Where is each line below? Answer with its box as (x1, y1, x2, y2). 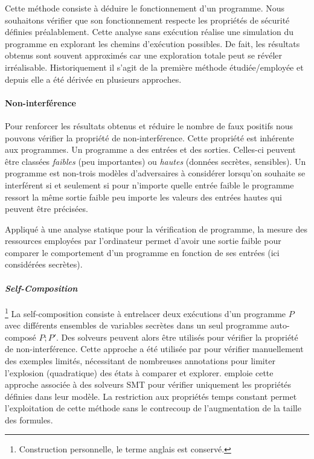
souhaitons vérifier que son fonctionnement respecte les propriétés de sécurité (5, 13, 290, 26)
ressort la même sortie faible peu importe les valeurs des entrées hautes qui (5, 190, 282, 203)
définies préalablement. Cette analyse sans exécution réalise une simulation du (5, 25, 294, 38)
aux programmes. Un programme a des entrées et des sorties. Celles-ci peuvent (5, 143, 296, 156)
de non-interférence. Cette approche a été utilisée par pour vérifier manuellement (5, 342, 304, 355)
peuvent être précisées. (5, 202, 88, 215)
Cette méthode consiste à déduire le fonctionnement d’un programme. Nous (5, 2, 285, 14)
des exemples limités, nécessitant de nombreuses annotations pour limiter (5, 354, 275, 367)
